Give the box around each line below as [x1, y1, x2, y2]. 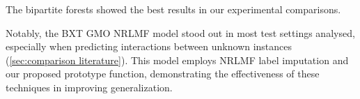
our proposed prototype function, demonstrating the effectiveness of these [6, 66, 320, 81]
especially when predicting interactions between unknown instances [6, 39, 292, 54]
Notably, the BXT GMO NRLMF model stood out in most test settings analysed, [6, 25, 355, 40]
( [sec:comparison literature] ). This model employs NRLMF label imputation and [6, 52, 349, 67]
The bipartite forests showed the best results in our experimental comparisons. [6, 2, 341, 16]
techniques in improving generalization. [6, 79, 173, 94]
